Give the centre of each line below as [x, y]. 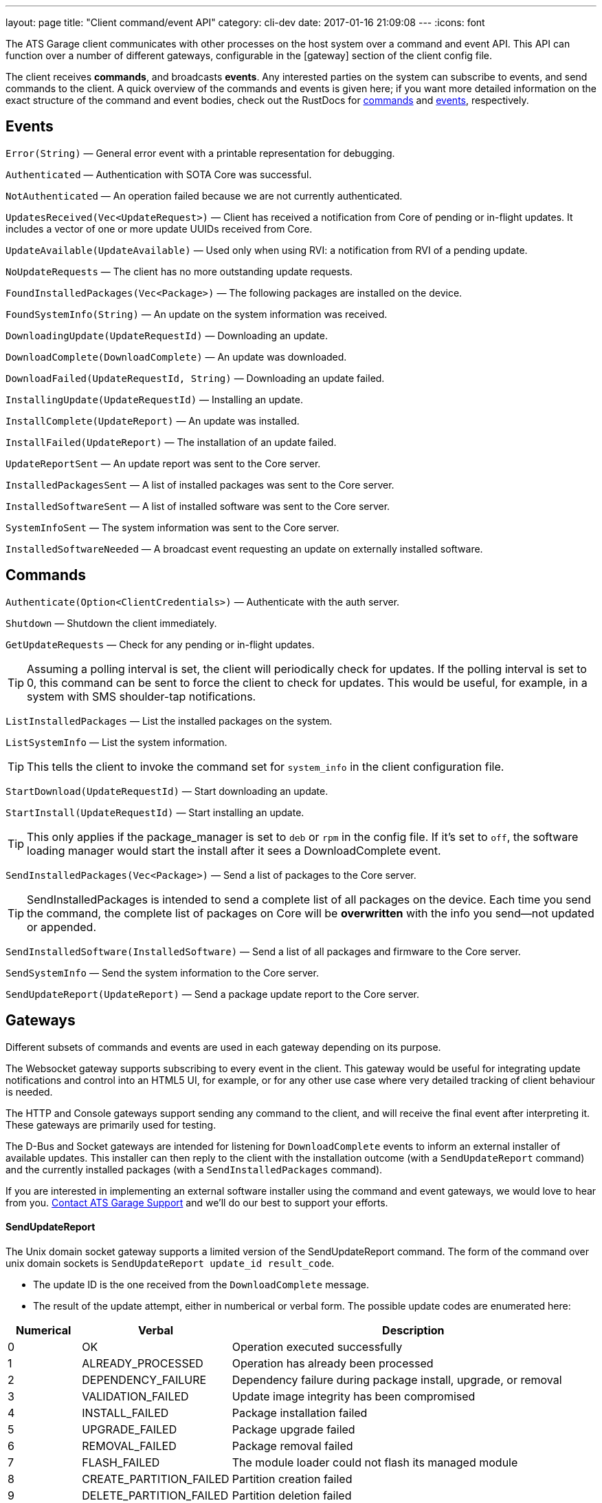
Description [413, 1330]
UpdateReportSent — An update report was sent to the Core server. [163, 463]
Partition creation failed [292, 1479]
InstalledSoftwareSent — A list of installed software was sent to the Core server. [198, 506]
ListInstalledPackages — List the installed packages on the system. [169, 721]
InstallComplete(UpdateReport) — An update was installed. [153, 420]
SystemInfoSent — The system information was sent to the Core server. [172, 527]
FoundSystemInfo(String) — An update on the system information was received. [197, 314]
